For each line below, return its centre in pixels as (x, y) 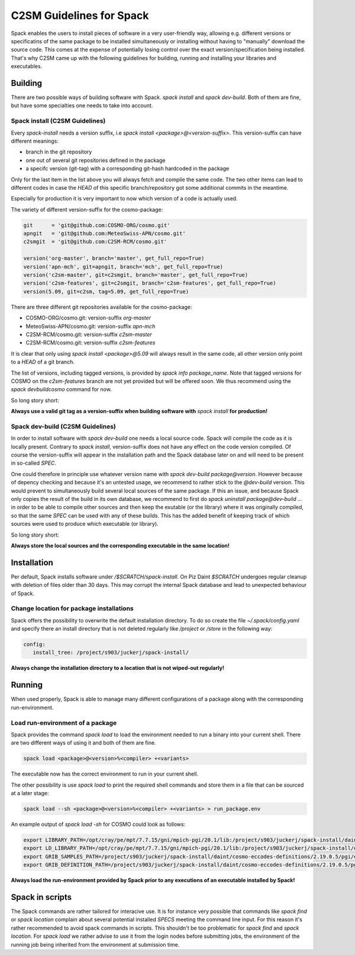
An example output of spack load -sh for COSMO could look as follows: (98, 825)
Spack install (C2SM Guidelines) (58, 121)
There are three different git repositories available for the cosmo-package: (101, 307)
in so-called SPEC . (33, 463)
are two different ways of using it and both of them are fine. (83, 743)
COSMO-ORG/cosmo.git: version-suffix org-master (88, 318)
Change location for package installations (72, 609)
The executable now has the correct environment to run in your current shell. (104, 774)
